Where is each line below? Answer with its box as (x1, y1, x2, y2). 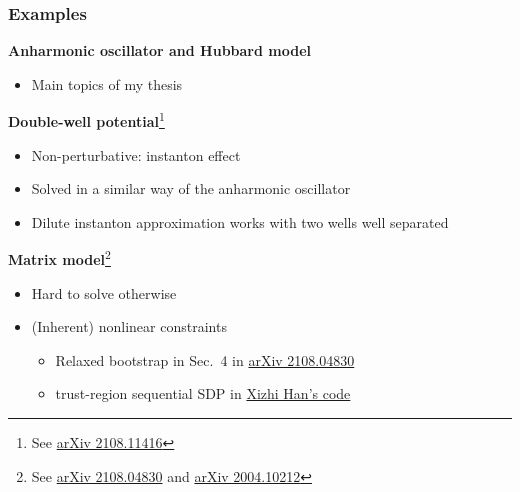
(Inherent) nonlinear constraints (31, 316, 227, 337)
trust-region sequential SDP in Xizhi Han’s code (55, 383, 351, 404)
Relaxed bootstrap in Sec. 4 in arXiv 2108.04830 (55, 349, 355, 370)
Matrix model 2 (8, 246, 111, 270)
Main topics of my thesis (31, 73, 183, 94)
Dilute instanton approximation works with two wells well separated (31, 211, 449, 232)
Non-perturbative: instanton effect (31, 144, 241, 165)
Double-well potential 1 (8, 108, 165, 132)
